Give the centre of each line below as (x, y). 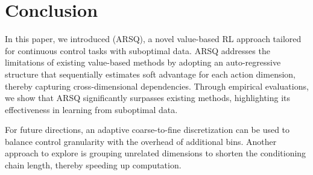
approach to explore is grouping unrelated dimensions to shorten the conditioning (156, 153)
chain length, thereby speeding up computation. (93, 165)
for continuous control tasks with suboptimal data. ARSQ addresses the (138, 50)
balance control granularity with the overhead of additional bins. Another (141, 141)
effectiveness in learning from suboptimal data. (91, 109)
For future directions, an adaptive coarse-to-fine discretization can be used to (147, 130)
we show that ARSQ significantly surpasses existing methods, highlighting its (148, 98)
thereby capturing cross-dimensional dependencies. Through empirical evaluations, (157, 86)
